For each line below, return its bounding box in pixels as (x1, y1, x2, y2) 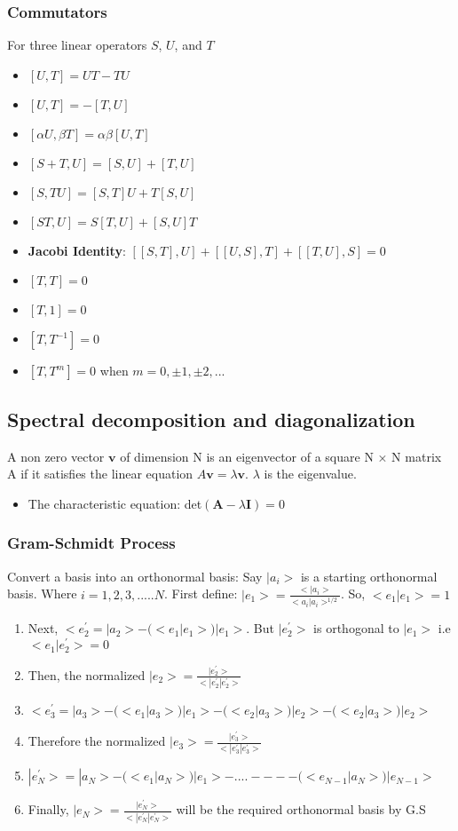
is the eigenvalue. (264, 464, 357, 483)
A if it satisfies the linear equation (7, 464, 193, 483)
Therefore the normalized (28, 732, 166, 750)
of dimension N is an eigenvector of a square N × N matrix (120, 447, 442, 465)
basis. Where (7, 584, 77, 603)
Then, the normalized (28, 665, 146, 684)
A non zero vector (7, 447, 105, 465)
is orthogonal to (313, 619, 399, 637)
